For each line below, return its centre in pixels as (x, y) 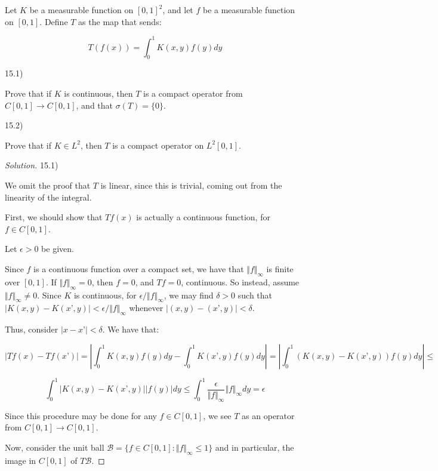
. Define (54, 21)
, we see (217, 415)
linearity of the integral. (48, 197)
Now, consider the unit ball (55, 447)
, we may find (189, 295)
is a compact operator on (158, 145)
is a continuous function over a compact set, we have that (139, 269)
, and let (178, 10)
